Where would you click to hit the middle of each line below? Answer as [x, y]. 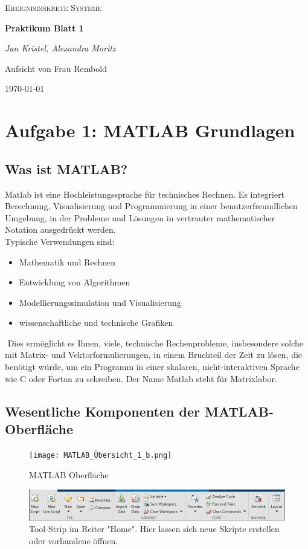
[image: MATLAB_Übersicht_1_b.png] [101, 455]
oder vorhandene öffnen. [74, 540]
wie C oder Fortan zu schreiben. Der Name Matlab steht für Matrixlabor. [141, 378]
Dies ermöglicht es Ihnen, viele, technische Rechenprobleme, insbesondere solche [156, 343]
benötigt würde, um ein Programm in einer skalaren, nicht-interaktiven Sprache [152, 367]
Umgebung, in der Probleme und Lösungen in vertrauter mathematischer [140, 217]
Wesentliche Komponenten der [102, 411]
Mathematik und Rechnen [67, 262]
